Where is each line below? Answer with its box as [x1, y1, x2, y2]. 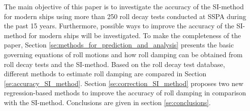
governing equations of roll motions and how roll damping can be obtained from [4, 49, 243, 59]
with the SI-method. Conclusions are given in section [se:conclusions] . [4, 97, 211, 107]
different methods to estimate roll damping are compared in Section [4, 68, 207, 79]
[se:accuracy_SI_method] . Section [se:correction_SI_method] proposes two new [4, 78, 244, 88]
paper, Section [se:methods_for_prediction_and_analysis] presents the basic [4, 40, 234, 50]
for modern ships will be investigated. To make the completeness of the [28, 30, 241, 40]
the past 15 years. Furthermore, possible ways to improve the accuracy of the [4, 21, 234, 31]
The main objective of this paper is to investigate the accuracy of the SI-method [4, 1, 244, 11]
